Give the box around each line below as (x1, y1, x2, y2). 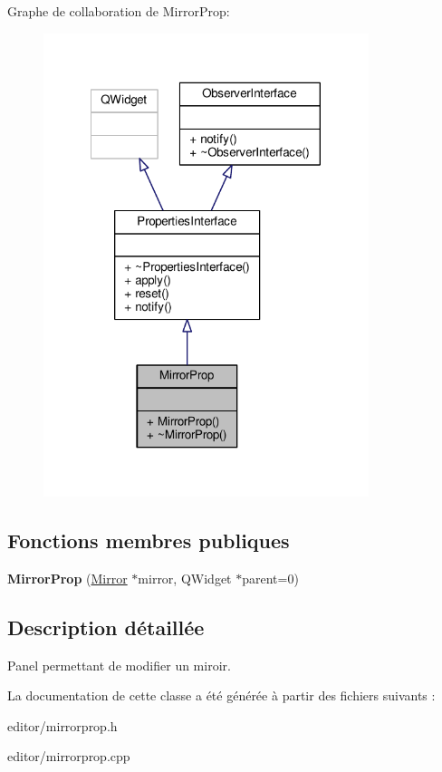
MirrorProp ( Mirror (7, 568, 128, 587)
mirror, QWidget (138, 568, 232, 587)
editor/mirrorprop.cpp (7, 747, 130, 766)
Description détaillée (7, 613, 205, 641)
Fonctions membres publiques (7, 526, 290, 555)
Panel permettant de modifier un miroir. (7, 655, 231, 674)
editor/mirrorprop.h (7, 716, 118, 735)
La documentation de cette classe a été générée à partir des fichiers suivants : (7, 686, 436, 705)
